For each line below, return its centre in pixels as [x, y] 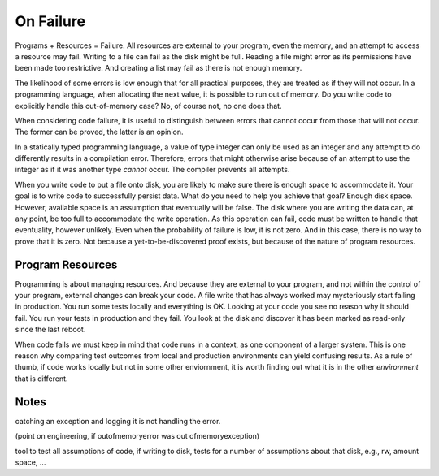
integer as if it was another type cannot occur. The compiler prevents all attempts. [152, 170]
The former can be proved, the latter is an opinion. [99, 132]
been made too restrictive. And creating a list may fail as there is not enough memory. [159, 68]
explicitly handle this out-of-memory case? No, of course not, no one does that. [148, 106]
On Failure [50, 21]
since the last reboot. [50, 330]
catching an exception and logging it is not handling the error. [118, 421]
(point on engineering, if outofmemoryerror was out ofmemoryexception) [137, 436]
